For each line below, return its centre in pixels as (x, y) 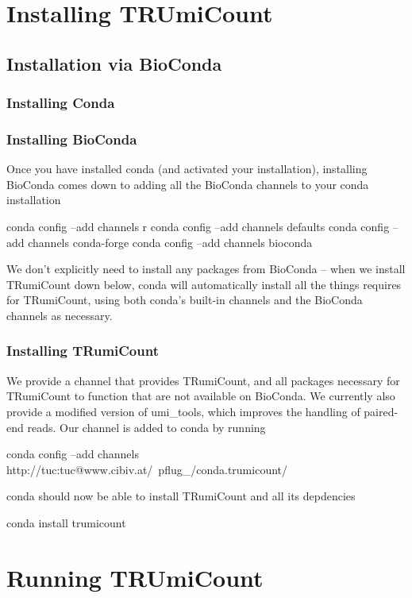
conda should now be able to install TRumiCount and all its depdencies (181, 496)
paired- (381, 411)
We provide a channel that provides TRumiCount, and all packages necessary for (203, 380)
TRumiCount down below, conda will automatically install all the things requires (204, 284)
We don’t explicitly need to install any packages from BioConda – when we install (206, 269)
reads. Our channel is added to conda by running (146, 427)
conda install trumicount (66, 522)
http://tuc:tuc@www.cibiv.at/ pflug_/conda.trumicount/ (147, 469)
